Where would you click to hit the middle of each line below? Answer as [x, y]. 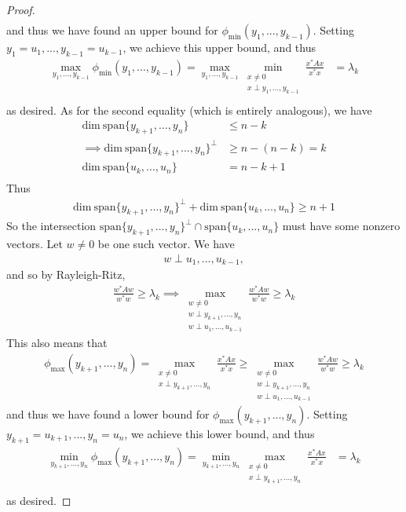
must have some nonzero [341, 226]
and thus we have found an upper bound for [112, 30]
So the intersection [51, 226]
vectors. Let [35, 244]
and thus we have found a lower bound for [108, 414]
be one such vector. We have [166, 244]
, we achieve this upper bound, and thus [219, 48]
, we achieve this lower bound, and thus [219, 434]
